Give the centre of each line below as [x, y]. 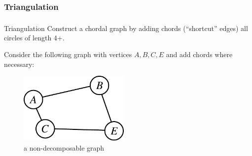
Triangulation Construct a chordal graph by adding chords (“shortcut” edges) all [126, 28]
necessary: [19, 64]
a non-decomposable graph [64, 148]
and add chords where [199, 54]
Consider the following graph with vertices [68, 54]
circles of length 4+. [34, 38]
